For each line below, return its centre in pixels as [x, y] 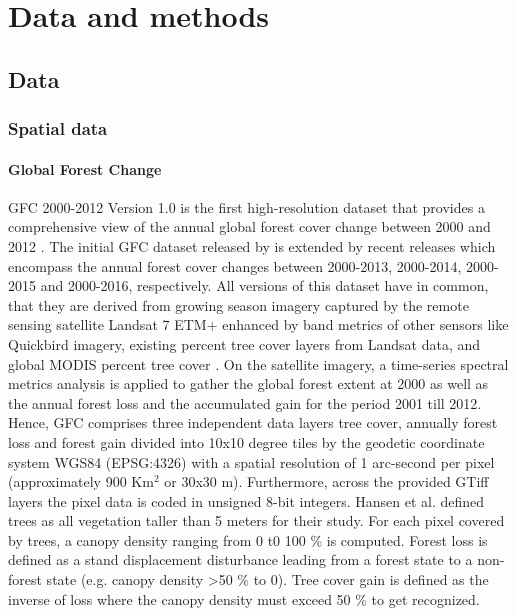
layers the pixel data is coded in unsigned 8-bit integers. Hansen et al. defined [246, 500]
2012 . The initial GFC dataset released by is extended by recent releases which [252, 245]
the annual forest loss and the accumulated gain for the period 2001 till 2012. [245, 402]
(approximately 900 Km [81, 481]
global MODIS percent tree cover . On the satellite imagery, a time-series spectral [258, 363]
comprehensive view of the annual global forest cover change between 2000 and [249, 226]
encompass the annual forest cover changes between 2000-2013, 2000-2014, [235, 265]
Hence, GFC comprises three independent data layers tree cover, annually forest [253, 422]
